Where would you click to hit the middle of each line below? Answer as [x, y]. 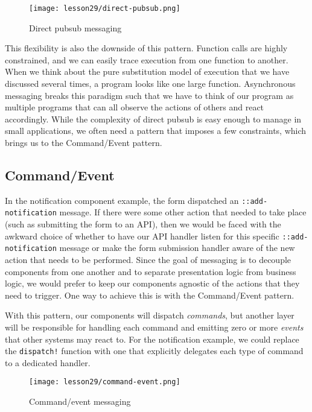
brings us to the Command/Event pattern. [84, 142]
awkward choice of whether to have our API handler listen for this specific [142, 236]
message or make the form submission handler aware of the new [177, 248]
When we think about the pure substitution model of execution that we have [147, 71]
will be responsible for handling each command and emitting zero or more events [154, 327]
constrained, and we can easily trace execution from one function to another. [147, 59]
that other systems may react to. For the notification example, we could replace [152, 339]
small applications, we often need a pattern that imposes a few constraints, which [156, 131]
